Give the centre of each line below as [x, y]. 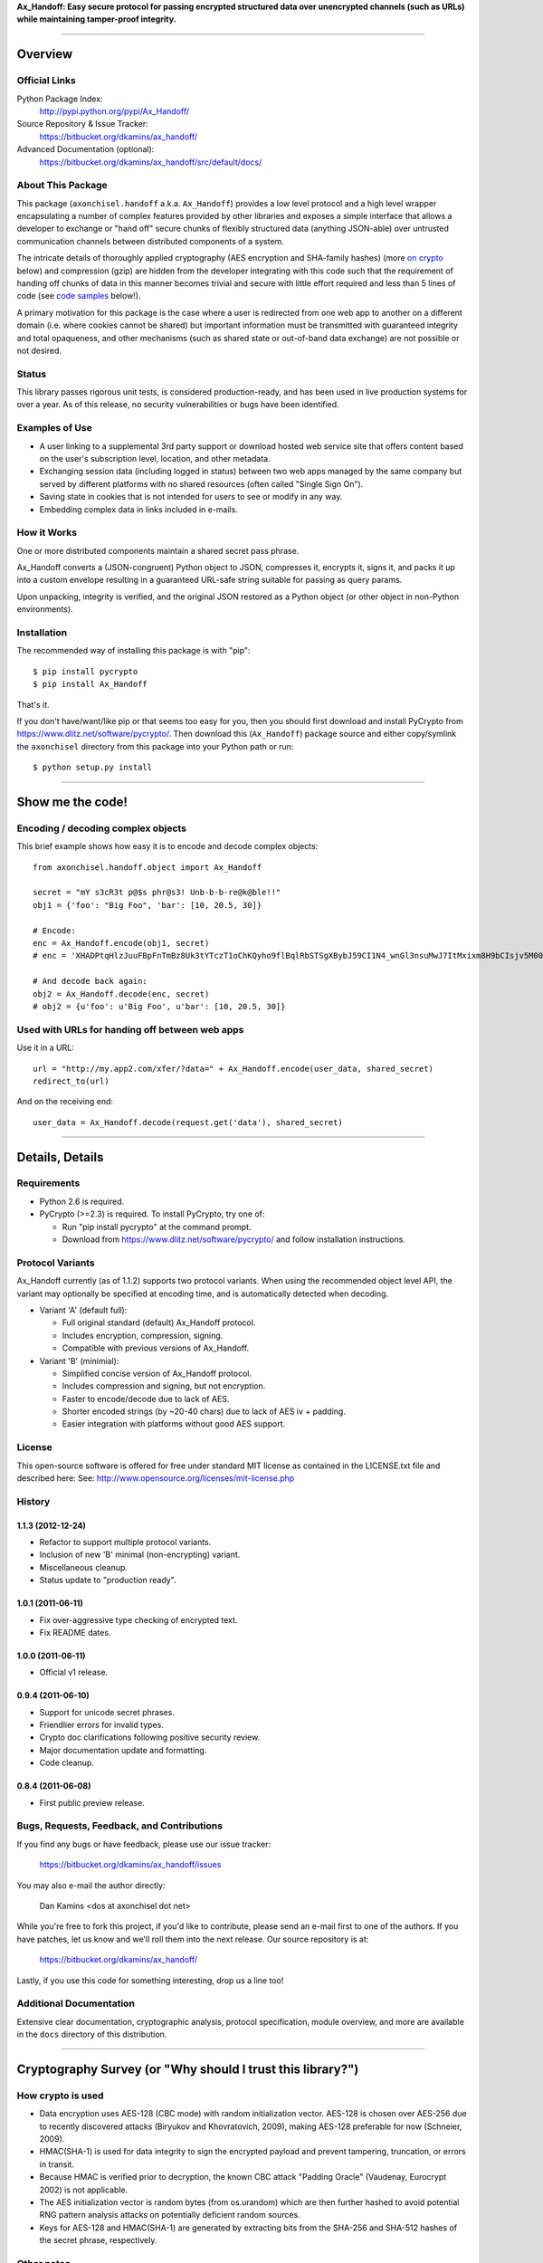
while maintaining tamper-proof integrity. [96, 19]
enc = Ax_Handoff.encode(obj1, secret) [121, 943]
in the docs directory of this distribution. [92, 2034]
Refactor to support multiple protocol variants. [125, 1542]
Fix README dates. [75, 1632]
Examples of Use [54, 428]
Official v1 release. [74, 1672]
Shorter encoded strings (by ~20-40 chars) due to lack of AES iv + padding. [204, 1411]
